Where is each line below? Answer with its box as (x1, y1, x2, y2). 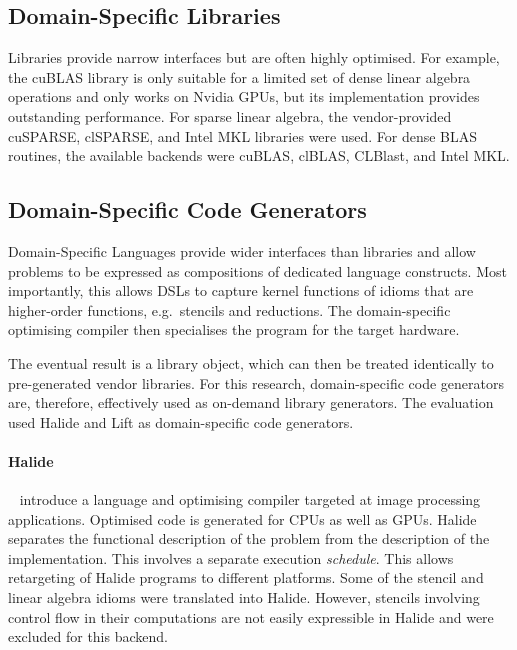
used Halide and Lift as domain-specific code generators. (8, 411, 354, 432)
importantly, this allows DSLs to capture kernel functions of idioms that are (8, 280, 474, 301)
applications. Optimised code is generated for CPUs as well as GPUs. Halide (8, 508, 477, 529)
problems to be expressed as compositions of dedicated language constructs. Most (8, 260, 507, 281)
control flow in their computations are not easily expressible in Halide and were (8, 606, 494, 627)
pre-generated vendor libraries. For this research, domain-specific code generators (8, 372, 505, 393)
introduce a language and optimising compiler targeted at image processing (19, 489, 481, 510)
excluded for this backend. (8, 626, 168, 647)
